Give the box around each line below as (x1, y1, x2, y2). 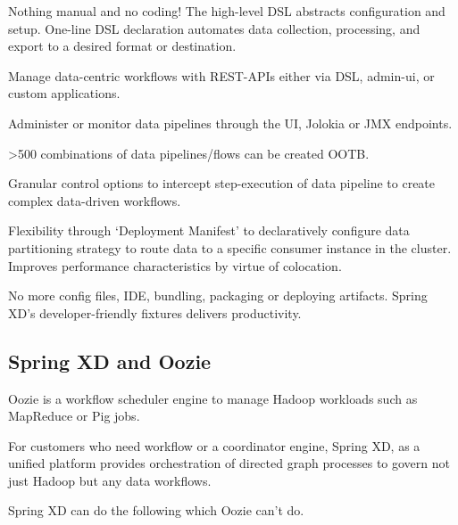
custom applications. (8, 84, 121, 103)
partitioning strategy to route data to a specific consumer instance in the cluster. (8, 238, 452, 257)
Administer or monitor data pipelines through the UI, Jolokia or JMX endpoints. (8, 113, 453, 132)
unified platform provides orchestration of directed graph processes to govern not (8, 454, 450, 472)
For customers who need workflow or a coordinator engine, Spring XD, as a (8, 436, 421, 455)
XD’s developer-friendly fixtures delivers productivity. (8, 303, 302, 322)
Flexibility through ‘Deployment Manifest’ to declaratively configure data (8, 221, 410, 240)
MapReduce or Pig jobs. (8, 406, 140, 425)
